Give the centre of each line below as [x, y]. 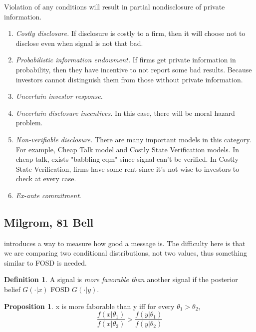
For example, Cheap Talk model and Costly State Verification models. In [128, 149]
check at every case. [46, 178]
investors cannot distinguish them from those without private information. [129, 79]
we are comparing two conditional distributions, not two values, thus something [126, 253]
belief [12, 289]
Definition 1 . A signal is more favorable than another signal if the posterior [121, 279]
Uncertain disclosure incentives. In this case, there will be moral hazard [125, 113]
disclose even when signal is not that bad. [79, 43]
